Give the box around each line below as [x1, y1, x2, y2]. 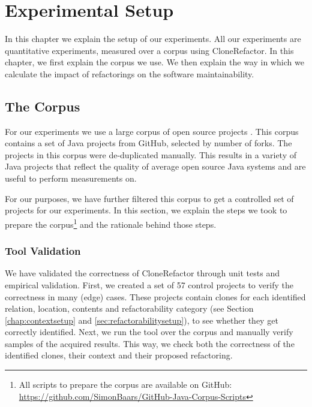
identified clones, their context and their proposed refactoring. [5, 349, 233, 361]
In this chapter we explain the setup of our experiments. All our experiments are [5, 32, 301, 45]
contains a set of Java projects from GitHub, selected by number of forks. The [5, 137, 292, 149]
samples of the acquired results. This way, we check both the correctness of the [5, 337, 295, 349]
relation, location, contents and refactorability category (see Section [5, 302, 254, 315]
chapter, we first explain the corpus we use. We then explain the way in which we [5, 56, 304, 68]
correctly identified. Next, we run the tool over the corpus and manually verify [5, 325, 293, 338]
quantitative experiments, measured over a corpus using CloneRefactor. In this [5, 44, 294, 56]
